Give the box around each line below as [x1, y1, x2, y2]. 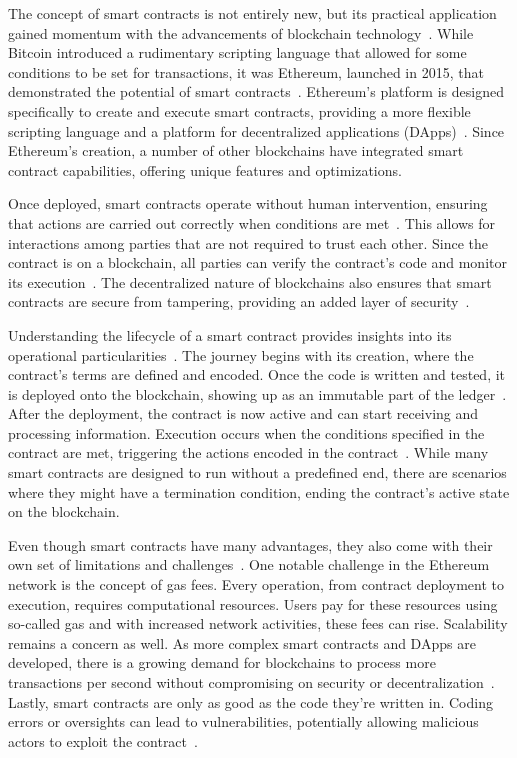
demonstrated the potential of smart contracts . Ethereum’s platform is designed [8, 81, 504, 102]
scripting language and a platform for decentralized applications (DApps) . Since [8, 120, 505, 141]
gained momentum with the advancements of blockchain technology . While [8, 22, 474, 43]
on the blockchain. [8, 501, 120, 522]
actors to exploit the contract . [8, 730, 198, 751]
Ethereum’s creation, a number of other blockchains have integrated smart [8, 140, 464, 161]
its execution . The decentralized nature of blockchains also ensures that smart [8, 271, 492, 292]
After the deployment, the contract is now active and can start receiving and [8, 403, 479, 424]
